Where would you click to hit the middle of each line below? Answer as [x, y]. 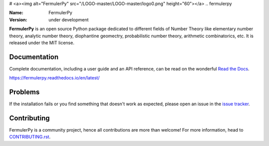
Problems [24, 92]
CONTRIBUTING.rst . [30, 137]
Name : [16, 13]
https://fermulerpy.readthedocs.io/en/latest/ [54, 78]
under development [69, 19]
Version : [18, 19]
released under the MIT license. [42, 43]
